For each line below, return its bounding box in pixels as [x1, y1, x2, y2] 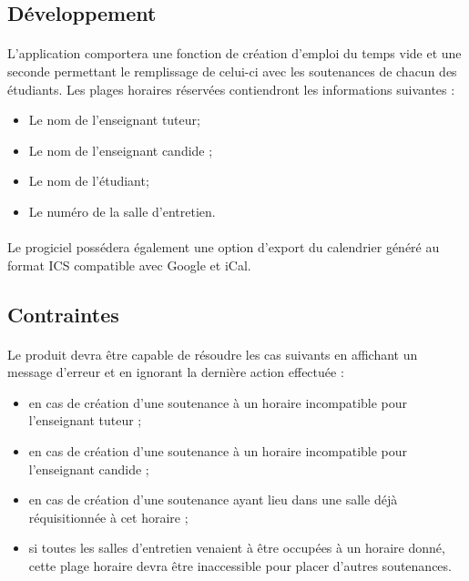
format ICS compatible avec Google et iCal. [7, 255, 251, 274]
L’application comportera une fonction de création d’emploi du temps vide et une [7, 44, 462, 63]
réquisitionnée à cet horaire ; [28, 507, 189, 526]
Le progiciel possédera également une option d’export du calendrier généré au [7, 238, 440, 257]
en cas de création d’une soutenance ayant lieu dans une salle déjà [28, 490, 398, 509]
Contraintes [7, 300, 119, 328]
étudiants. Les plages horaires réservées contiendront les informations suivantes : [7, 79, 455, 98]
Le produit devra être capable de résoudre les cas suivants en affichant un [7, 344, 418, 363]
